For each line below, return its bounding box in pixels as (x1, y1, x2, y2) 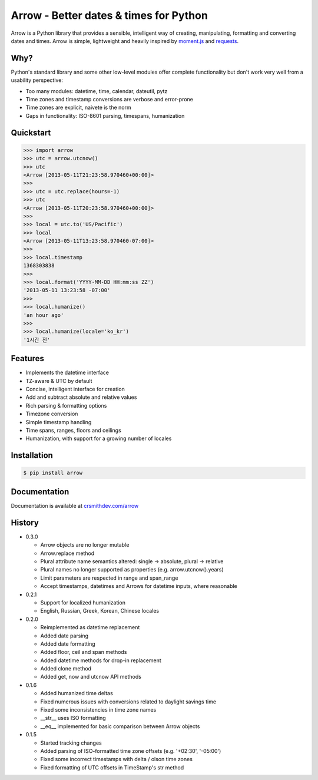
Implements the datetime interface (25, 369, 109, 376)
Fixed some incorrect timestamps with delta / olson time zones (40, 756, 193, 763)
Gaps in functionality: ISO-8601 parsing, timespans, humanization (25, 112, 185, 119)
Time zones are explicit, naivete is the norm (25, 104, 132, 111)
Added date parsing (40, 632, 88, 639)
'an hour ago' (23, 312, 64, 318)
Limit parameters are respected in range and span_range (40, 574, 178, 581)
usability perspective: (11, 77, 63, 84)
